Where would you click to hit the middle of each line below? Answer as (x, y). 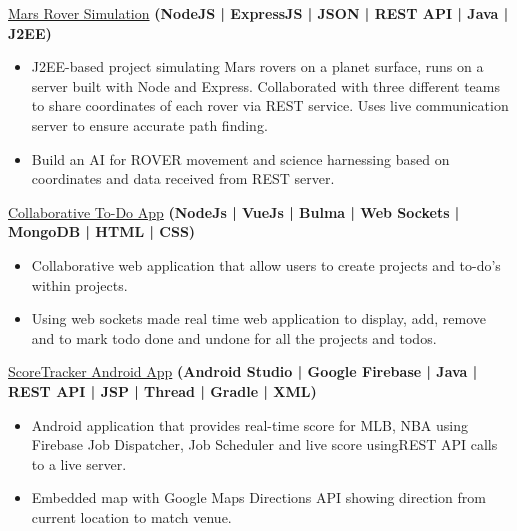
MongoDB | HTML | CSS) (102, 231)
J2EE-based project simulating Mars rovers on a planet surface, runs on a (257, 66)
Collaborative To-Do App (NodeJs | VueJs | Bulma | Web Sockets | (234, 211)
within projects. (79, 284)
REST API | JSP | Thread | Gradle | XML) (162, 390)
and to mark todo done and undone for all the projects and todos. (234, 337)
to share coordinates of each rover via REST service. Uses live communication (270, 105)
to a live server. (79, 463)
